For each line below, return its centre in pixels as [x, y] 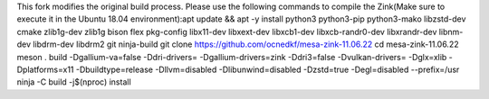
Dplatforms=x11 [45, 69]
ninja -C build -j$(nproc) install [74, 82]
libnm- [451, 31]
